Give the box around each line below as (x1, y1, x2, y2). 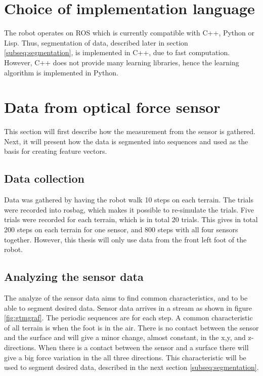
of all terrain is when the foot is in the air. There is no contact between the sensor (4, 322, 259, 332)
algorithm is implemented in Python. (4, 67, 118, 77)
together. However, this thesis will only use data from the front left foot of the (4, 234, 247, 244)
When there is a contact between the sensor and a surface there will (38, 342, 249, 352)
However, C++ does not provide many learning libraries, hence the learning (4, 57, 239, 67)
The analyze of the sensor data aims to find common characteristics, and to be (4, 292, 248, 303)
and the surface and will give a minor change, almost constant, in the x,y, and (4, 332, 246, 343)
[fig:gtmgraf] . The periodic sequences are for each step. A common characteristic (4, 312, 253, 323)
